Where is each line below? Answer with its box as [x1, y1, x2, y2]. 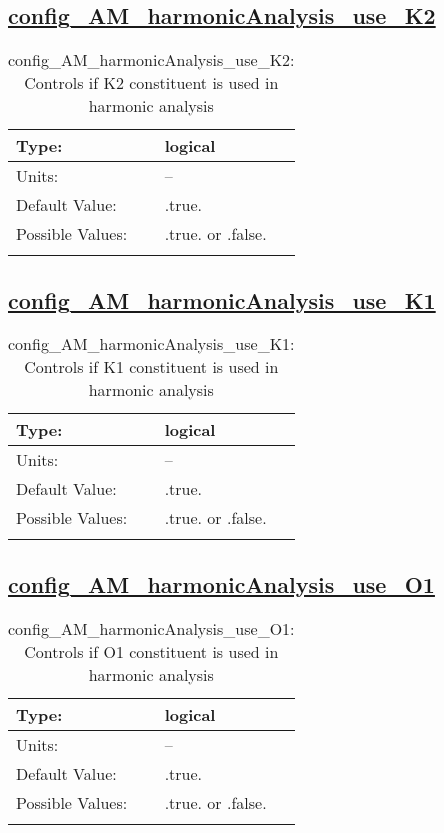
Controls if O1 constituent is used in [24, 639, 279, 663]
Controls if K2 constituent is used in [24, 71, 279, 95]
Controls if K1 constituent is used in [24, 355, 279, 379]
